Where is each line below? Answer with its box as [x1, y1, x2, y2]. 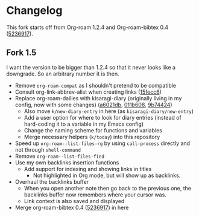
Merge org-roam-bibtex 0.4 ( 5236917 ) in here [14, 204, 129, 211]
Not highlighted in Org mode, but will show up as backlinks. [33, 172, 181, 179]
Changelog [6, 4, 63, 18]
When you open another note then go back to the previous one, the [24, 184, 192, 192]
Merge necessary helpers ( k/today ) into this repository [24, 133, 160, 140]
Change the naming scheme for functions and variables [24, 126, 163, 134]
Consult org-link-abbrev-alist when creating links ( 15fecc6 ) [14, 88, 162, 96]
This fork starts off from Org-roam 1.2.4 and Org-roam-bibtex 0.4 [6, 24, 169, 31]
